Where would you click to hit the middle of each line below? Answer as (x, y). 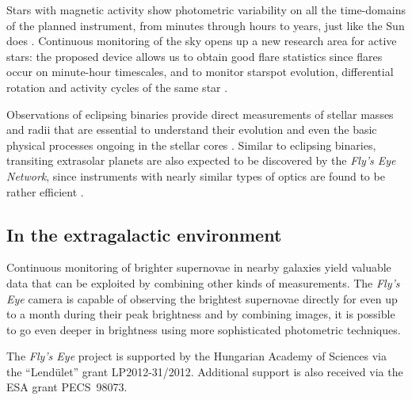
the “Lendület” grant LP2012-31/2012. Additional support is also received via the (205, 371)
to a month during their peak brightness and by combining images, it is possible (201, 314)
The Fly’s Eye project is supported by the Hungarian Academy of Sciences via (196, 356)
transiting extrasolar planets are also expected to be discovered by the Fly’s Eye (201, 160)
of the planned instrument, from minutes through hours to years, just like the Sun (206, 25)
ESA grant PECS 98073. (67, 387)
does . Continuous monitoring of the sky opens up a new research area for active (202, 41)
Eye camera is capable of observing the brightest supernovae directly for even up (202, 298)
